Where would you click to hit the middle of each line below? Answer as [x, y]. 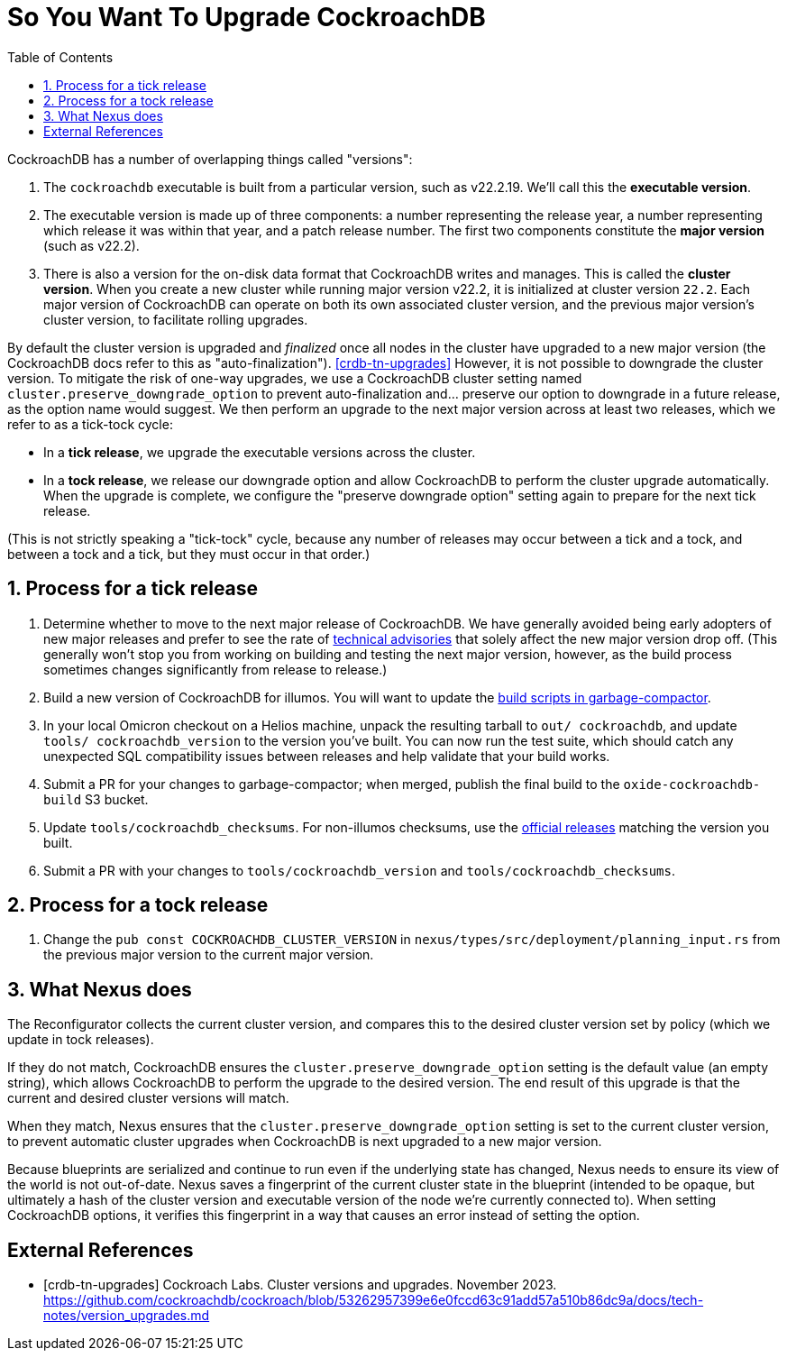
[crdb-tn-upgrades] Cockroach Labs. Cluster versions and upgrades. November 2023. [300, 1285]
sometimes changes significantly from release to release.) [215, 669]
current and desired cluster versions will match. [148, 1098]
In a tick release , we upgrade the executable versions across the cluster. [260, 452]
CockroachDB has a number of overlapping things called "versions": [210, 159]
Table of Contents [60, 57]
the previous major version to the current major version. [209, 955]
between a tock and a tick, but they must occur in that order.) [189, 554]
